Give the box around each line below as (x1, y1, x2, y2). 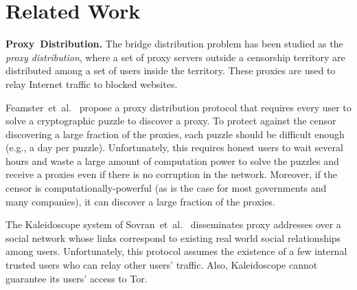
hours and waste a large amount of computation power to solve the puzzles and (5, 153, 339, 168)
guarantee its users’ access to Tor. (5, 271, 148, 285)
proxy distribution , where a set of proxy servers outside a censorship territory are (5, 49, 345, 64)
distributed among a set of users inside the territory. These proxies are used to (5, 63, 336, 78)
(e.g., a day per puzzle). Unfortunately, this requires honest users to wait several (5, 140, 343, 155)
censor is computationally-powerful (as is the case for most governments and (5, 181, 327, 195)
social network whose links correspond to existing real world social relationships (5, 230, 341, 245)
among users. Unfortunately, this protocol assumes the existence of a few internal (5, 244, 347, 258)
